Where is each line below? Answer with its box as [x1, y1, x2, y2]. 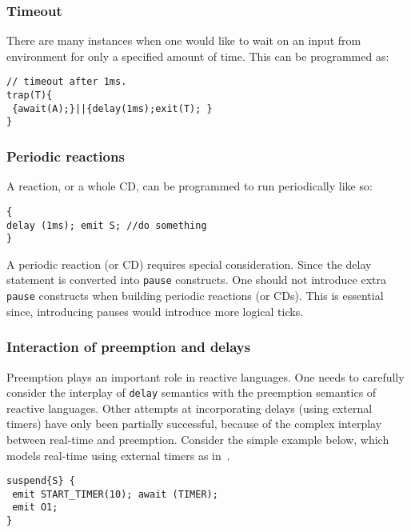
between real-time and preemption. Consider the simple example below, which [6, 430, 389, 447]
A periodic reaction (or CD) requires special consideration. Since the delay [6, 255, 372, 272]
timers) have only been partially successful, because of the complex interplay [6, 415, 382, 432]
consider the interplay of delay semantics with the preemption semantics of [6, 384, 377, 401]
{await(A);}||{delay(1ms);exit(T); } [12, 102, 213, 114]
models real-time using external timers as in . [6, 446, 230, 463]
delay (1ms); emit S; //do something [6, 219, 207, 231]
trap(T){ [6, 90, 53, 102]
